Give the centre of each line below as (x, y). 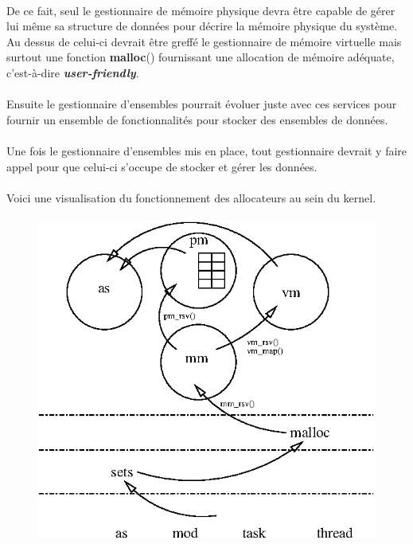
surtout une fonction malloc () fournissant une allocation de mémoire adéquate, (201, 57)
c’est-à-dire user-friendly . (73, 72)
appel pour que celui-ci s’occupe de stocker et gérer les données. (162, 166)
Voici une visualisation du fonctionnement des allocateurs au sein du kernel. (191, 197)
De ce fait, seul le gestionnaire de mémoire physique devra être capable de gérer (201, 10)
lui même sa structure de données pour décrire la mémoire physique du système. (202, 26)
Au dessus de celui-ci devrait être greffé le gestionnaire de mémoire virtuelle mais (204, 41)
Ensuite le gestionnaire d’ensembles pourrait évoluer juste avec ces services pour (202, 104)
